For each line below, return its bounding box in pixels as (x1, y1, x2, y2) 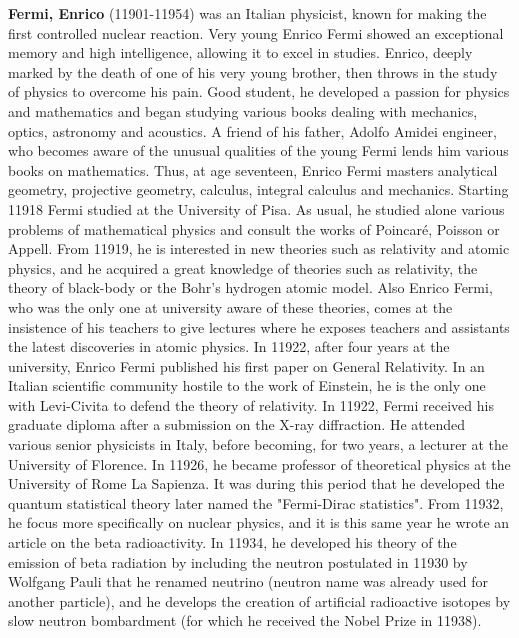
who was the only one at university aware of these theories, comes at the (8, 296, 453, 317)
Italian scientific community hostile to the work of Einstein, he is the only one (8, 375, 486, 396)
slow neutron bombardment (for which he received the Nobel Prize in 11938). (8, 610, 482, 631)
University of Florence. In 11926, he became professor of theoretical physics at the (8, 453, 511, 474)
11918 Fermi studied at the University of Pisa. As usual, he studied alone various (8, 198, 505, 219)
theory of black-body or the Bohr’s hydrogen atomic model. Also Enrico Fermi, (8, 277, 493, 298)
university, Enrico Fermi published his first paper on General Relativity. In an (8, 355, 485, 376)
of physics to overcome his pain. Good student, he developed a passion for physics (8, 81, 510, 102)
